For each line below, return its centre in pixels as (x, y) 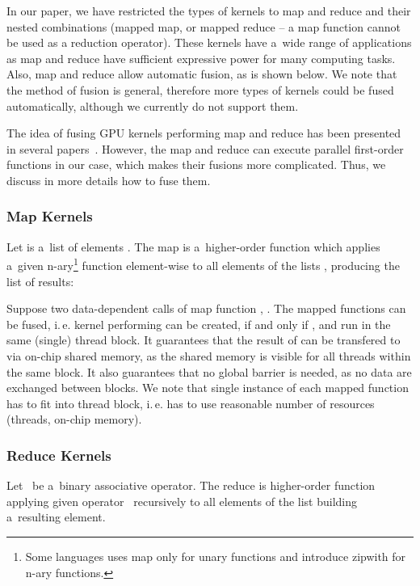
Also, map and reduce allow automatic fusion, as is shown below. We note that (202, 74)
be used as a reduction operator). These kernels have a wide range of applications (209, 42)
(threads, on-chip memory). (74, 419)
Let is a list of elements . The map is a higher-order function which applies (193, 246)
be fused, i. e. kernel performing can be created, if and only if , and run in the (199, 324)
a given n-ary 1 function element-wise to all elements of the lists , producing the (203, 264)
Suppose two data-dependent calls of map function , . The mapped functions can (206, 308)
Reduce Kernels (59, 455)
